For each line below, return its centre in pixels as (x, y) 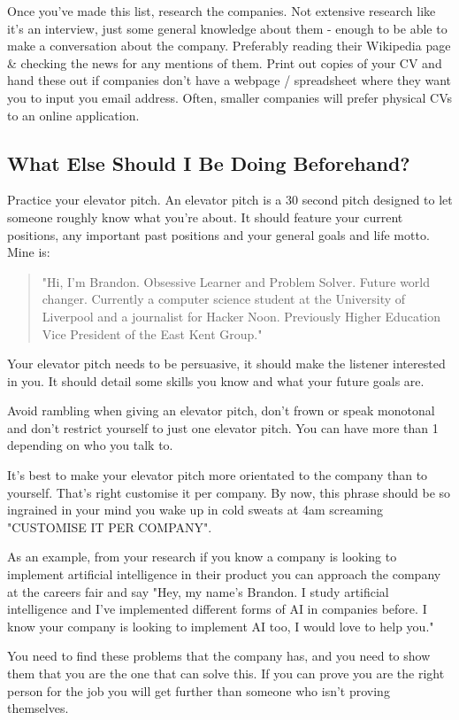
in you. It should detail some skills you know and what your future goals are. (216, 380)
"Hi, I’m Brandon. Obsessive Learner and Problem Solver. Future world (236, 281)
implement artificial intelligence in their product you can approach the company (224, 574)
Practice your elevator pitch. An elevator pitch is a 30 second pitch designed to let (230, 200)
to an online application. (73, 115)
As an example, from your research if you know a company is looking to (202, 557)
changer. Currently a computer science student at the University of (224, 299)
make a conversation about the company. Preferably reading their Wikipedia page (229, 46)
